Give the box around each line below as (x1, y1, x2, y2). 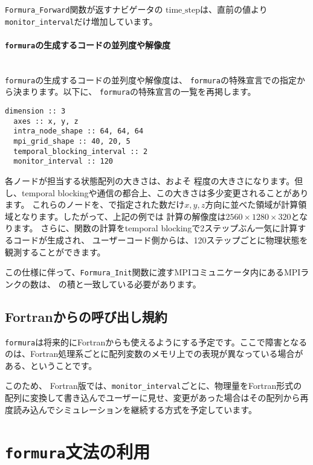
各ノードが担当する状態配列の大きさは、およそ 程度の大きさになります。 (5, 175, 295, 187)
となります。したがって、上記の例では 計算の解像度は (13, 210, 226, 222)
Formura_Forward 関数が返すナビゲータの (5, 3, 163, 15)
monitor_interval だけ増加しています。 (5, 14, 158, 27)
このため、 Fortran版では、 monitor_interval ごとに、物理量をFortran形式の (5, 379, 302, 392)
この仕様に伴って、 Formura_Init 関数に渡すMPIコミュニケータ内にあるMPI (5, 266, 301, 278)
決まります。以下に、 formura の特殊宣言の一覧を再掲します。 (13, 85, 256, 98)
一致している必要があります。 (83, 277, 201, 290)
